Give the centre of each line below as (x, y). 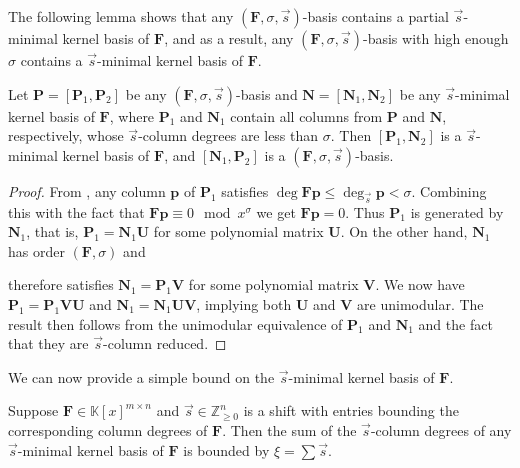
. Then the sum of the (289, 429)
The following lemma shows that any (121, 16)
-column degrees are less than (228, 135)
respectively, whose (66, 135)
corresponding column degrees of (108, 429)
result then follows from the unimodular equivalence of (175, 323)
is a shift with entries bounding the (351, 410)
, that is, (52, 231)
